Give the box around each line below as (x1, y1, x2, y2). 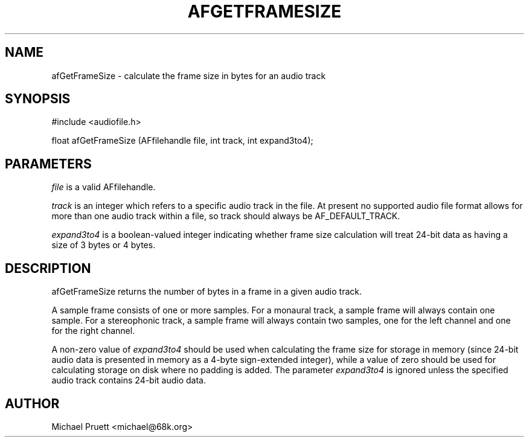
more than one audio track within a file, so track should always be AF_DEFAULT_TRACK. (51, 211, 400, 222)
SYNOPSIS (5, 91, 71, 107)
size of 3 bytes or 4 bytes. (51, 240, 156, 251)
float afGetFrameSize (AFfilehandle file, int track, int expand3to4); (51, 135, 313, 146)
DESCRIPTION (5, 260, 91, 276)
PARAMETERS (5, 156, 92, 171)
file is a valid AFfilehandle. (51, 182, 156, 193)
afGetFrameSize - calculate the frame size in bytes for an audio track (51, 70, 326, 81)
